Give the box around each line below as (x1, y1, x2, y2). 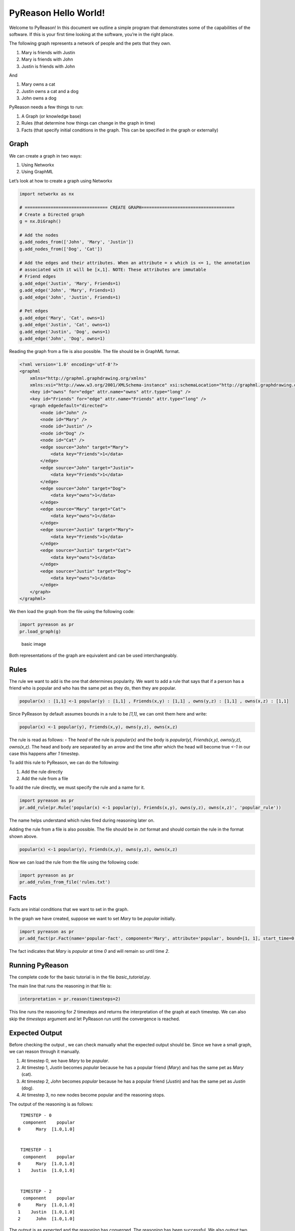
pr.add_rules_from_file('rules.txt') (19, 879, 111, 885)
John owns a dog (21, 95, 57, 101)
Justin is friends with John (21, 63, 75, 69)
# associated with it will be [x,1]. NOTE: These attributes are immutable (19, 266, 206, 272)
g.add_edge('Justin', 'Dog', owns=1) (19, 329, 111, 334)
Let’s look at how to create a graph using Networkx (9, 178, 113, 184)
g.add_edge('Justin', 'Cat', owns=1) (19, 322, 111, 327)
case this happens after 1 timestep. (9, 750, 80, 756)
